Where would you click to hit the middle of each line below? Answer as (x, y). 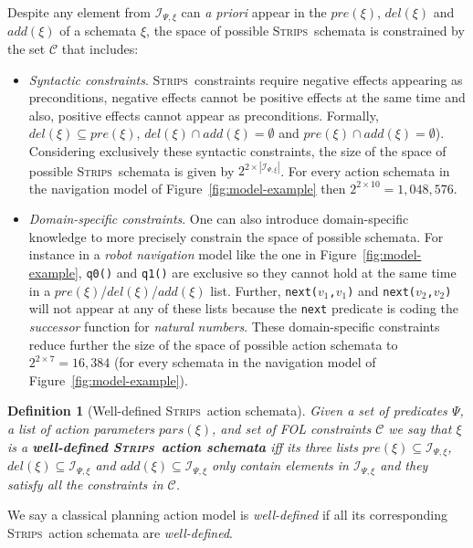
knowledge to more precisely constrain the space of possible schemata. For (236, 236)
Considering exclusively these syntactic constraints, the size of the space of (237, 151)
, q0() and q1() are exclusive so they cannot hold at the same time (267, 273)
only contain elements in (280, 465)
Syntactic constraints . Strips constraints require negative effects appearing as (246, 79)
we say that (420, 429)
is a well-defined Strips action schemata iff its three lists (183, 446)
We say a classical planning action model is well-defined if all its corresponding (228, 515)
